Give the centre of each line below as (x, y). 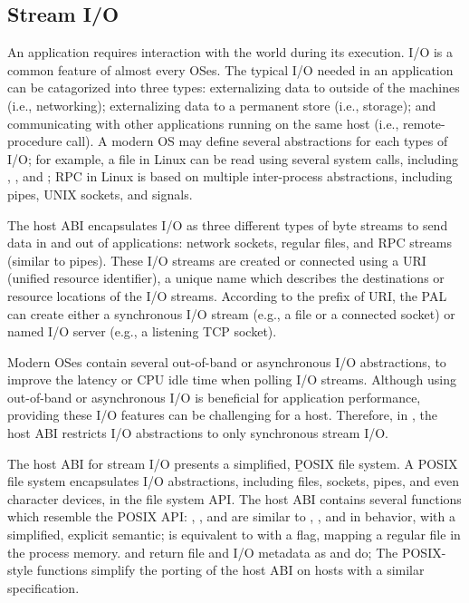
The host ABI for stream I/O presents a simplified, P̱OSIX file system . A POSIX (233, 463)
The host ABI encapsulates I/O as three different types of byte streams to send (228, 224)
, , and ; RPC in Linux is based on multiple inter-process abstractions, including (230, 176)
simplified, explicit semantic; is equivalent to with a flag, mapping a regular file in (234, 535)
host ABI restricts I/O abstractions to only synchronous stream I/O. (198, 433)
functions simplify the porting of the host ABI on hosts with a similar (230, 570)
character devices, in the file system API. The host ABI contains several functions (234, 498)
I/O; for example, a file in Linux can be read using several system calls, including (233, 158)
